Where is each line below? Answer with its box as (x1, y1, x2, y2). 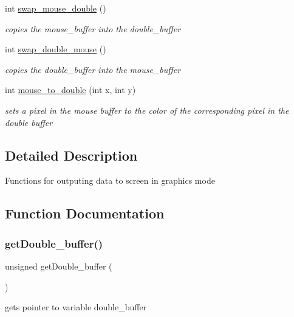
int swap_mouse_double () (5, 2, 106, 14)
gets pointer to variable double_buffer (5, 301, 147, 313)
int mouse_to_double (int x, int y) (5, 83, 136, 96)
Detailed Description (5, 145, 138, 164)
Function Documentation (5, 204, 165, 223)
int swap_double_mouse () (5, 43, 106, 55)
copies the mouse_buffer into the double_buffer (5, 22, 181, 35)
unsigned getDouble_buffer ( (5, 259, 112, 272)
